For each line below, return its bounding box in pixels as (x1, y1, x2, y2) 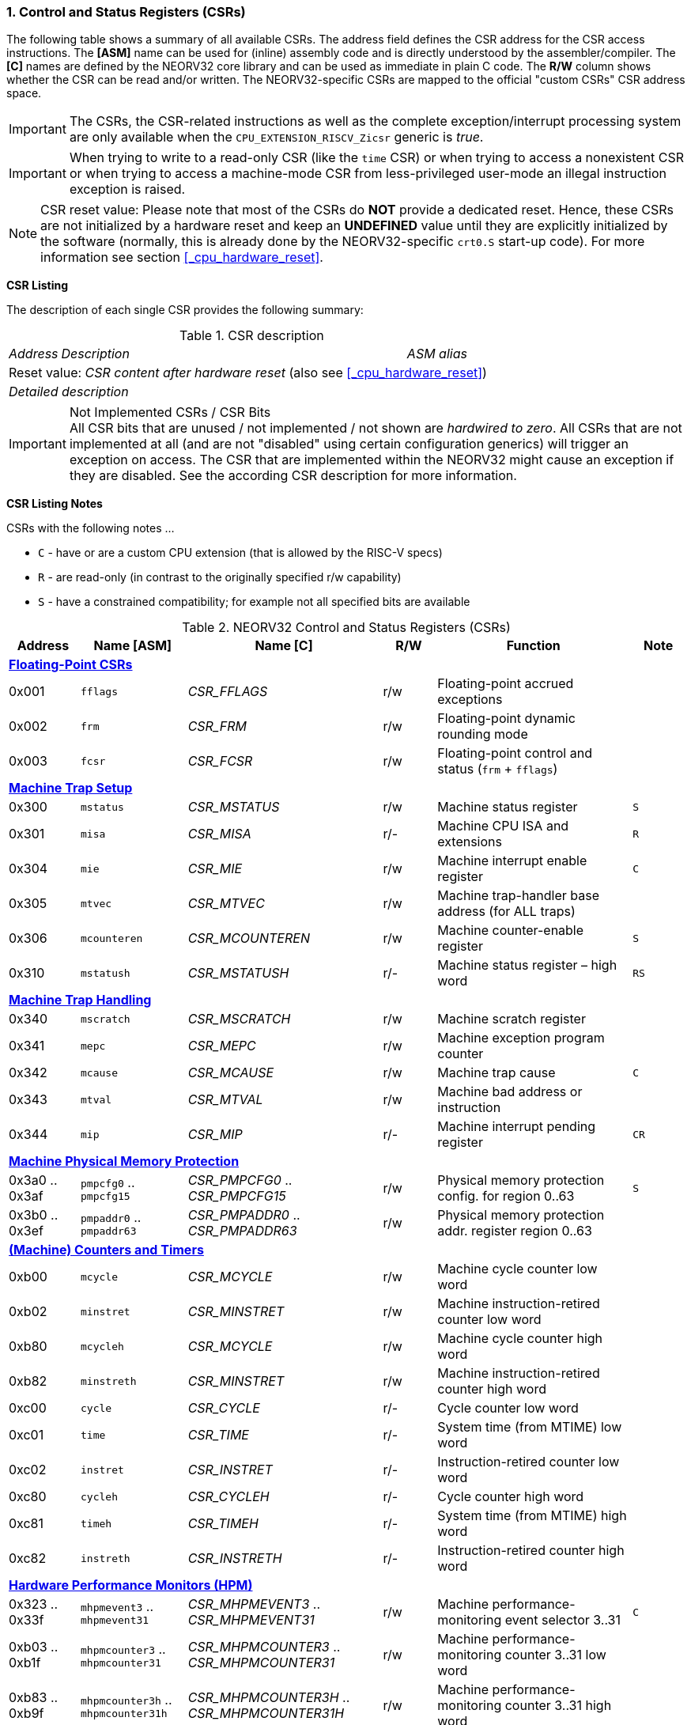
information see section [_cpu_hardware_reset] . (40, 249, 323, 266)
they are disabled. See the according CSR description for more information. (69, 467, 517, 484)
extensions (437, 834, 502, 850)
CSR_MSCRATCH (187, 1011, 291, 1027)
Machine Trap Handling (9, 992, 152, 1008)
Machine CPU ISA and (437, 818, 569, 834)
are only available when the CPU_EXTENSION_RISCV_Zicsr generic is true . (69, 129, 484, 146)
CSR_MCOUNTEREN (187, 930, 310, 947)
